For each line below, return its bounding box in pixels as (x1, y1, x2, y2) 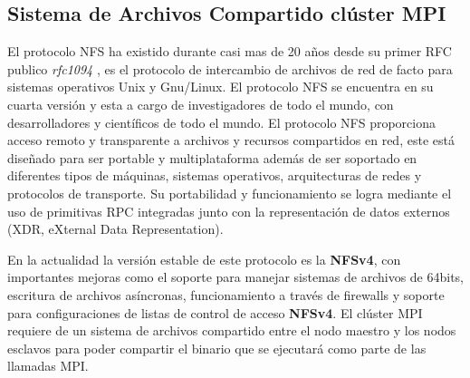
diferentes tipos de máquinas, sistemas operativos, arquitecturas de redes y (7, 166, 422, 185)
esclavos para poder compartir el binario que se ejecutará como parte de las (7, 338, 427, 357)
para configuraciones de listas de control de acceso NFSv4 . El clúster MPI (7, 303, 423, 322)
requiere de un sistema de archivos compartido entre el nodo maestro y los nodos (7, 321, 456, 340)
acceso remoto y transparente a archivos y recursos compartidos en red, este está (7, 131, 455, 150)
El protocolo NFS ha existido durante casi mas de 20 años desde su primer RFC (7, 42, 452, 61)
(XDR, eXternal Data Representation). (7, 219, 224, 238)
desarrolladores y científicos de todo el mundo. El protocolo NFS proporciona (7, 112, 436, 131)
